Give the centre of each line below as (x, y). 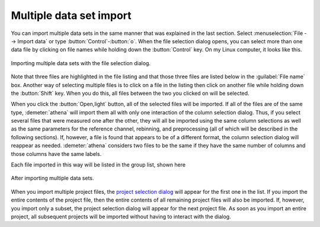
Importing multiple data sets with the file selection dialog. (81, 63)
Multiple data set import (71, 15)
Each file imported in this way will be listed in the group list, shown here (98, 165)
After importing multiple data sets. (52, 178)
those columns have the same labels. (56, 154)
